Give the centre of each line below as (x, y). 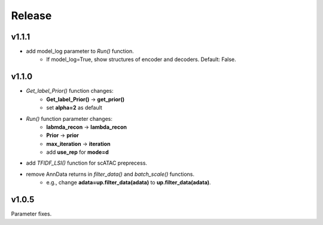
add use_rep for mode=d (77, 152)
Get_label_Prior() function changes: (70, 91)
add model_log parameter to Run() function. (80, 51)
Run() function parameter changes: (69, 118)
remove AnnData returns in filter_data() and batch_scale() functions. (110, 174)
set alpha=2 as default (74, 108)
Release (31, 16)
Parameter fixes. (31, 214)
